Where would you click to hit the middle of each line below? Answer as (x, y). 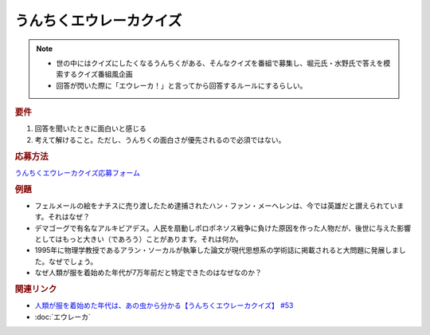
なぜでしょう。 (73, 261)
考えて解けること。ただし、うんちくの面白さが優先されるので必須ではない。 (160, 140)
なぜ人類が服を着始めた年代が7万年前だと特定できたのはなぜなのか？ (148, 273)
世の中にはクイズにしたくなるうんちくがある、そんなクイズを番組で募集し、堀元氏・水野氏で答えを (220, 63)
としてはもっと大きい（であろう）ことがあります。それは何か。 (139, 239)
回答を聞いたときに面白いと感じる (90, 128)
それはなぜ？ (69, 217)
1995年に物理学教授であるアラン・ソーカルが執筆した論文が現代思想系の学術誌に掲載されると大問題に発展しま (217, 250)
